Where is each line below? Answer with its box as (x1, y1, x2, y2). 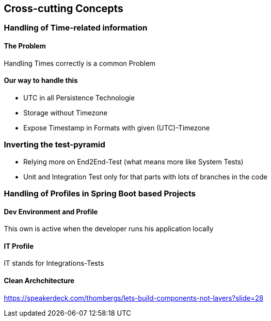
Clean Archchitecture (4, 276, 75, 285)
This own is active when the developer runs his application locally (4, 225, 214, 233)
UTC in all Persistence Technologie (23, 93, 135, 102)
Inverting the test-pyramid (4, 140, 105, 150)
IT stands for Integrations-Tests (4, 259, 104, 268)
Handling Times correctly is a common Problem (4, 59, 156, 67)
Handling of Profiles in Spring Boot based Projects (4, 188, 196, 198)
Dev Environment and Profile (4, 207, 98, 216)
